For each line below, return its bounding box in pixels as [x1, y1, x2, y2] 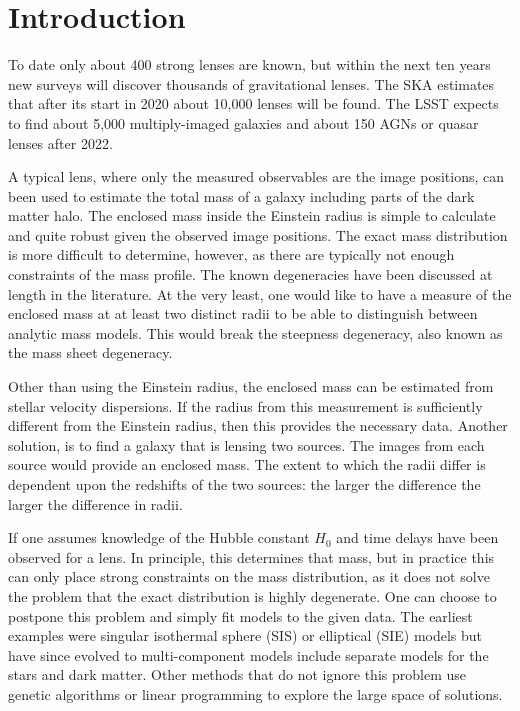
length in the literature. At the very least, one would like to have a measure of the [8, 283, 512, 304]
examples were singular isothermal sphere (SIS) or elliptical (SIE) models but [8, 625, 483, 646]
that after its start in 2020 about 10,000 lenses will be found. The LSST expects [8, 93, 499, 114]
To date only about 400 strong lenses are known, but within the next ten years [8, 54, 491, 75]
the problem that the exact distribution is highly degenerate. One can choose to [8, 585, 497, 606]
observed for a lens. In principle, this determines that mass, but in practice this [8, 546, 495, 567]
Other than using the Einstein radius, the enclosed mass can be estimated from [8, 376, 494, 397]
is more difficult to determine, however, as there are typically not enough [8, 244, 455, 265]
